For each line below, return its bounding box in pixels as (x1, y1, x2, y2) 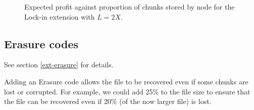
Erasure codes (4, 36, 79, 51)
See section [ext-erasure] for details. (4, 59, 114, 70)
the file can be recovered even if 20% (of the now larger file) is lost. (4, 96, 212, 106)
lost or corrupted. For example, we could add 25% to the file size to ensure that (4, 86, 250, 96)
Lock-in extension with (24, 11, 95, 22)
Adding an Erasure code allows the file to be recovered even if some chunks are (4, 76, 248, 86)
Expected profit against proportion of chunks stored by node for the (24, 2, 235, 12)
